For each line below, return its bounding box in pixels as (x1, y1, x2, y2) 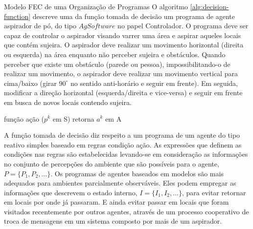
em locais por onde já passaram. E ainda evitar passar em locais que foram (4, 197, 229, 207)
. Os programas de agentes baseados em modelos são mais (50, 168, 224, 178)
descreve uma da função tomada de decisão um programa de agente (32, 11, 235, 21)
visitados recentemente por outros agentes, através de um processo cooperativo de (4, 206, 249, 216)
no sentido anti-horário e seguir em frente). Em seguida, (70, 78, 238, 88)
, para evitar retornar (182, 187, 246, 197)
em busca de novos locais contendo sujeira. (4, 97, 132, 107)
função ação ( (4, 113, 45, 124)
